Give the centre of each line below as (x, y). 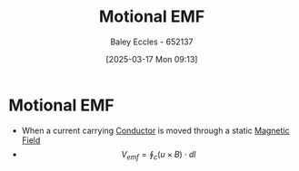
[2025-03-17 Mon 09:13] (152, 59)
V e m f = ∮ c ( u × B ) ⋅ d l (159, 155)
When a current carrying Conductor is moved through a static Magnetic (155, 130)
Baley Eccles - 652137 (152, 42)
